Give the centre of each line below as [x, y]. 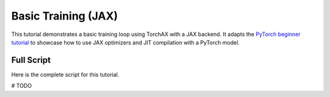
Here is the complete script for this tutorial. [65, 74]
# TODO [21, 86]
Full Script [31, 60]
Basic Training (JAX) [65, 16]
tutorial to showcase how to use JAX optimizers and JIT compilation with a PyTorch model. [126, 42]
